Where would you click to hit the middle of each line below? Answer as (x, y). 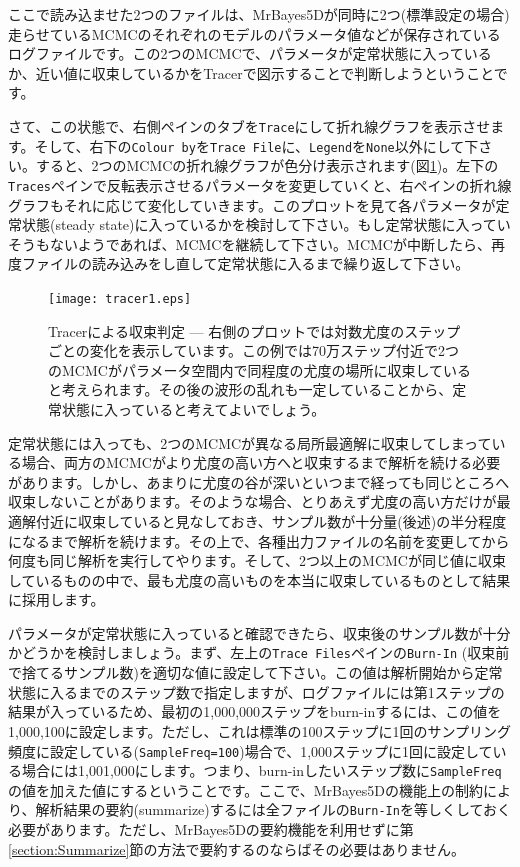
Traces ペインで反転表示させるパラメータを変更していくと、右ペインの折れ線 (260, 184)
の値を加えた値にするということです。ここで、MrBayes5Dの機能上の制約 (246, 789)
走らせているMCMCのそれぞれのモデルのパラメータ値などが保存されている (254, 33)
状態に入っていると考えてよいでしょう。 (193, 408)
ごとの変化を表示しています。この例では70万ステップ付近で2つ (254, 350)
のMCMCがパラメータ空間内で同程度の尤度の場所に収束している (260, 369)
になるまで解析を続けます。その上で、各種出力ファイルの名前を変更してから (259, 540)
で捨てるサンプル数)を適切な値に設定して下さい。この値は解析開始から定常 (255, 672)
